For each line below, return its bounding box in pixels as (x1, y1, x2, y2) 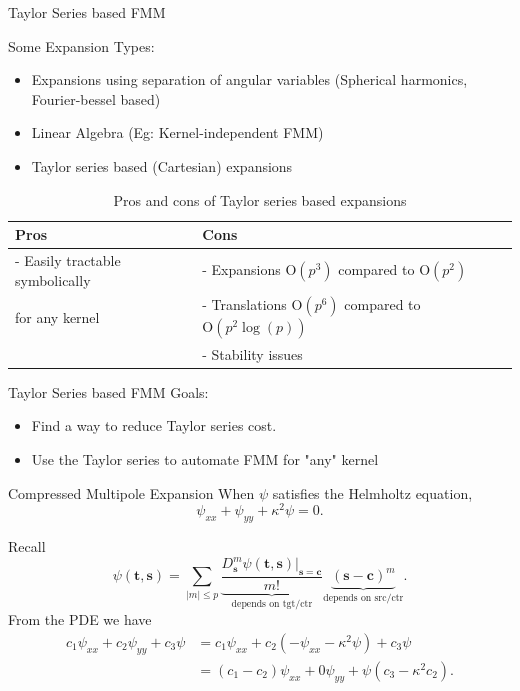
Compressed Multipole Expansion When (8, 482, 255, 503)
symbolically (15, 269, 91, 290)
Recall (8, 536, 46, 557)
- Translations (202, 294, 287, 315)
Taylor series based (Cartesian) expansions (31, 155, 293, 176)
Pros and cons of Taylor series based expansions (113, 189, 407, 210)
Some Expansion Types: (8, 35, 155, 56)
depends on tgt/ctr (231, 598, 313, 609)
